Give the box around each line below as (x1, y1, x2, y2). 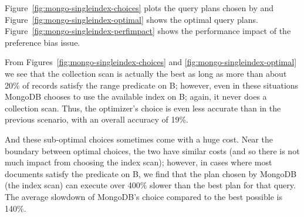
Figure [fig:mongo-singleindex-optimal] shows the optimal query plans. (5, 13, 258, 25)
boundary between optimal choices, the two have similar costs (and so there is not (5, 144, 300, 157)
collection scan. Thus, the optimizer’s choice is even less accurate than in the (5, 101, 281, 114)
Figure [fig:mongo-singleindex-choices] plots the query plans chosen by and (5, 2, 274, 13)
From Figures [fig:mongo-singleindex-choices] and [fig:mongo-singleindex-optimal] (5, 56, 297, 68)
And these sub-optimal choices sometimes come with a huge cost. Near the (5, 133, 273, 145)
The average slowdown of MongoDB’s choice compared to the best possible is (5, 190, 282, 202)
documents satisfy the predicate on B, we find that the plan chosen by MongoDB (5, 167, 297, 179)
